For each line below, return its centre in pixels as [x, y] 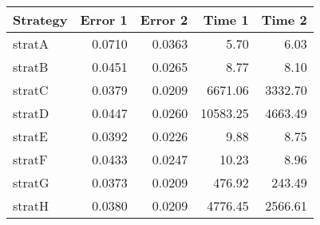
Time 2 [284, 20]
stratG [31, 182]
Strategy [40, 20]
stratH [31, 205]
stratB [31, 67]
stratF [30, 159]
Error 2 [164, 20]
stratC [31, 90]
